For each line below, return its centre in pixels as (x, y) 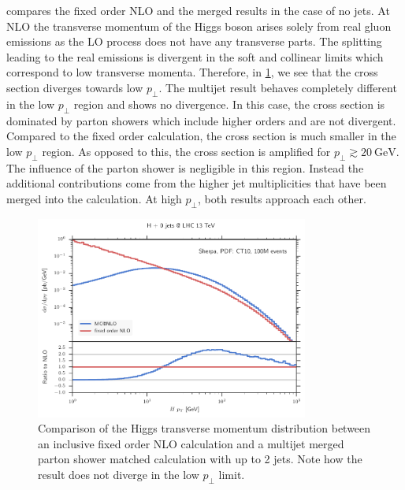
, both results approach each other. (282, 198)
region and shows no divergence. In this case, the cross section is (229, 104)
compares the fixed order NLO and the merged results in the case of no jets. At (198, 10)
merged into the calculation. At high (94, 198)
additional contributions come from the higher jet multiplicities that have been (197, 183)
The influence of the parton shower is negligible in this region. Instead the (185, 167)
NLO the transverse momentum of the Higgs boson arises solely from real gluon (199, 26)
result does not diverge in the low (119, 474)
